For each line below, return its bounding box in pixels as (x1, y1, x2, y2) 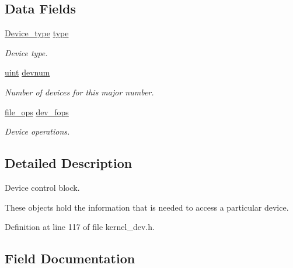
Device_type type (5, 27, 69, 39)
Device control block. (5, 181, 80, 193)
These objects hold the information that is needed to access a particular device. (5, 201, 289, 213)
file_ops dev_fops (5, 105, 69, 118)
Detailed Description (5, 154, 132, 172)
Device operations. (5, 125, 70, 138)
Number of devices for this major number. (5, 85, 154, 98)
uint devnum (5, 66, 50, 78)
